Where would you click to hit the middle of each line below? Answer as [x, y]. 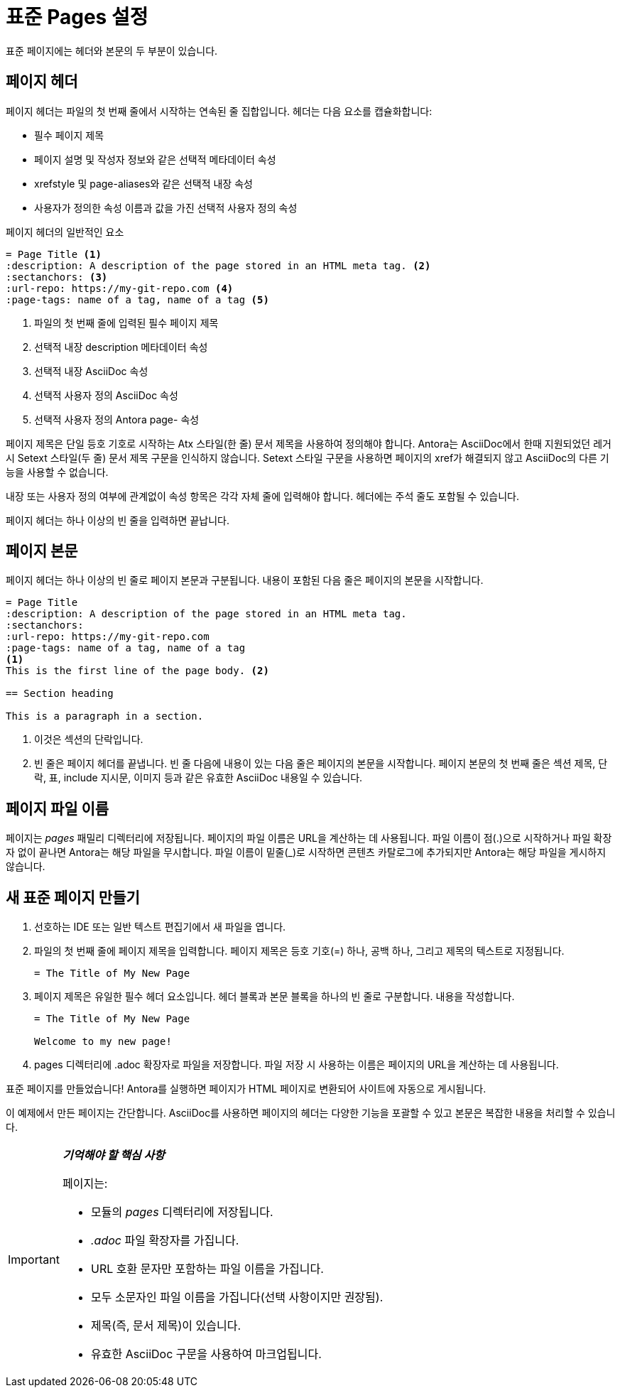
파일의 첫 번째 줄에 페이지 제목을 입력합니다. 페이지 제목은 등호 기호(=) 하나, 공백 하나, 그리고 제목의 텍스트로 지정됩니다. [299, 951]
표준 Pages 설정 [77, 17]
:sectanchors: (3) [57, 277]
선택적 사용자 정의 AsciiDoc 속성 [106, 395]
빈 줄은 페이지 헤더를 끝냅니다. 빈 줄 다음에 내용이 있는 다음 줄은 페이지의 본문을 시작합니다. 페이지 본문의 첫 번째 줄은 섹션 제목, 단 [321, 764]
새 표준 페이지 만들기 [73, 897]
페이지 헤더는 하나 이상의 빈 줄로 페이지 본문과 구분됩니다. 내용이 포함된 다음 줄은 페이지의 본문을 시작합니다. [245, 580]
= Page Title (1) [54, 254]
